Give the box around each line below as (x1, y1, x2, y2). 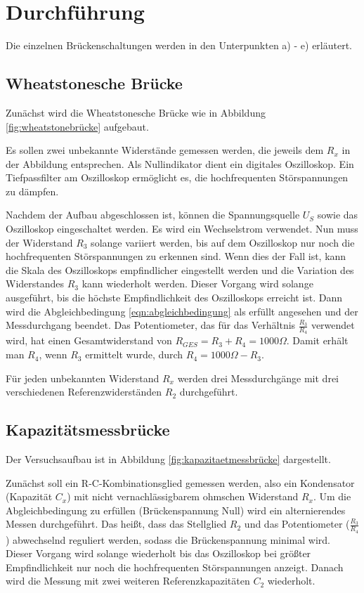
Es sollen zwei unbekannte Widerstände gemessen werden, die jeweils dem (6, 143, 324, 157)
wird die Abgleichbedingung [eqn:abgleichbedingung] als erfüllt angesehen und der (6, 304, 358, 318)
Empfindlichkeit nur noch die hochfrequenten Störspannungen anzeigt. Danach (6, 559, 344, 574)
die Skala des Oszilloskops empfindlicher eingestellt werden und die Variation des (6, 262, 354, 277)
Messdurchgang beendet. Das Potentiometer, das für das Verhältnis (6, 318, 296, 332)
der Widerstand (6, 235, 73, 249)
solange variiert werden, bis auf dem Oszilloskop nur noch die (91, 235, 355, 249)
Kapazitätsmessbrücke (6, 419, 170, 441)
